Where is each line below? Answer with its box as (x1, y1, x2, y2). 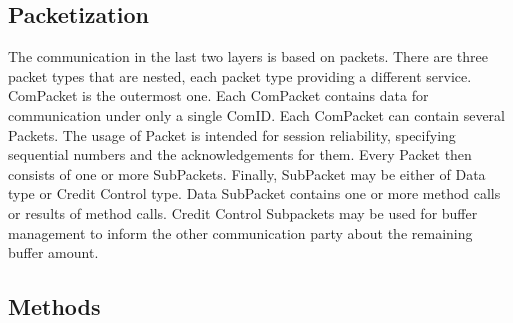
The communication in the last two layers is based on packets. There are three (8, 46, 488, 67)
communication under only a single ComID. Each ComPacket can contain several (8, 104, 505, 125)
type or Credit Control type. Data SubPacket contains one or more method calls (8, 183, 501, 204)
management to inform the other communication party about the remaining (8, 222, 473, 243)
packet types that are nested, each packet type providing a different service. (8, 65, 472, 86)
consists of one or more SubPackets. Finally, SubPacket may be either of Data (8, 163, 486, 184)
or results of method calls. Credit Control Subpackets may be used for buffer (8, 202, 478, 223)
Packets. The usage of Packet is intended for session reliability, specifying (8, 124, 456, 145)
